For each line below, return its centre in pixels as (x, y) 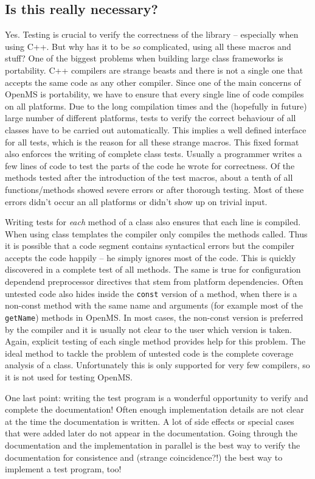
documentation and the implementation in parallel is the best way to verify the (153, 445)
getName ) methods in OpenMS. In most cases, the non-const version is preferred (154, 317)
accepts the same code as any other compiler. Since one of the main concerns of (153, 82)
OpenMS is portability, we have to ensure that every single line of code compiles (154, 94)
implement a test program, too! (63, 469)
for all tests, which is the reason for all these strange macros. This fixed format (152, 142)
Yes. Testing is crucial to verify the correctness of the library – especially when (152, 34)
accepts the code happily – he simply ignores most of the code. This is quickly (151, 257)
